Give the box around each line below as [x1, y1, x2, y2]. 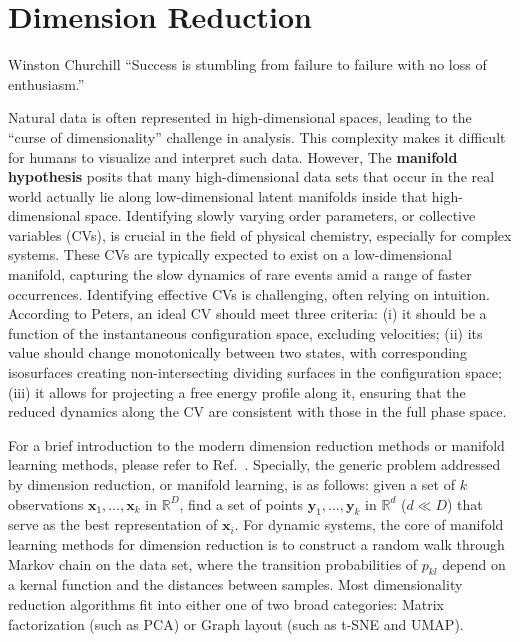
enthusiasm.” [8, 73, 85, 94]
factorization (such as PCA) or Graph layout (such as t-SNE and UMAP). [8, 613, 464, 634]
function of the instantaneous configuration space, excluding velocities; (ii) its [8, 322, 483, 343]
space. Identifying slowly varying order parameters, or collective [85, 205, 476, 226]
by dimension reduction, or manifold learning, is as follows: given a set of [8, 474, 455, 494]
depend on [442, 553, 506, 574]
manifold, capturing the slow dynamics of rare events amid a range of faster [8, 264, 472, 285]
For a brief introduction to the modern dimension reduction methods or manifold [8, 434, 505, 455]
